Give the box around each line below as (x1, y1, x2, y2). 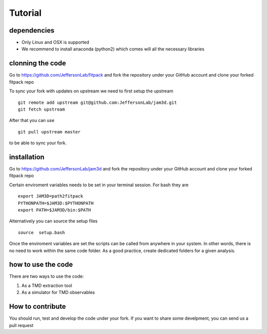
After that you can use (9, 118, 54, 124)
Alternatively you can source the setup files (9, 218, 98, 224)
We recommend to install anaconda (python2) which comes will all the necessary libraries (21, 46, 205, 52)
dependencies (9, 26, 54, 35)
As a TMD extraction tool (21, 282, 73, 289)
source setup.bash (18, 230, 65, 235)
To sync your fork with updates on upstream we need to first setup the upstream (9, 88, 174, 94)
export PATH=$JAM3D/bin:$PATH (18, 207, 91, 212)
